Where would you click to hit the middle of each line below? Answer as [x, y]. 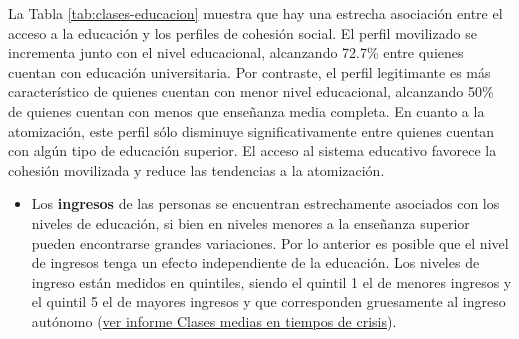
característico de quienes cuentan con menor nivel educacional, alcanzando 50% [251, 91]
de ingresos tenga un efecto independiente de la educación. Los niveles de [255, 262]
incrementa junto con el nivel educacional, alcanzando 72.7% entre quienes [236, 52]
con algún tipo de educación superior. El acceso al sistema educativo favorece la [252, 150]
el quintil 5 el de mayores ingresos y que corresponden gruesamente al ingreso [268, 301]
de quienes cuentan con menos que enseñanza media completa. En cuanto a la [246, 110]
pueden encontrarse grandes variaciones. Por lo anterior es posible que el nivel [270, 242]
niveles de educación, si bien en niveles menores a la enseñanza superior [250, 222]
